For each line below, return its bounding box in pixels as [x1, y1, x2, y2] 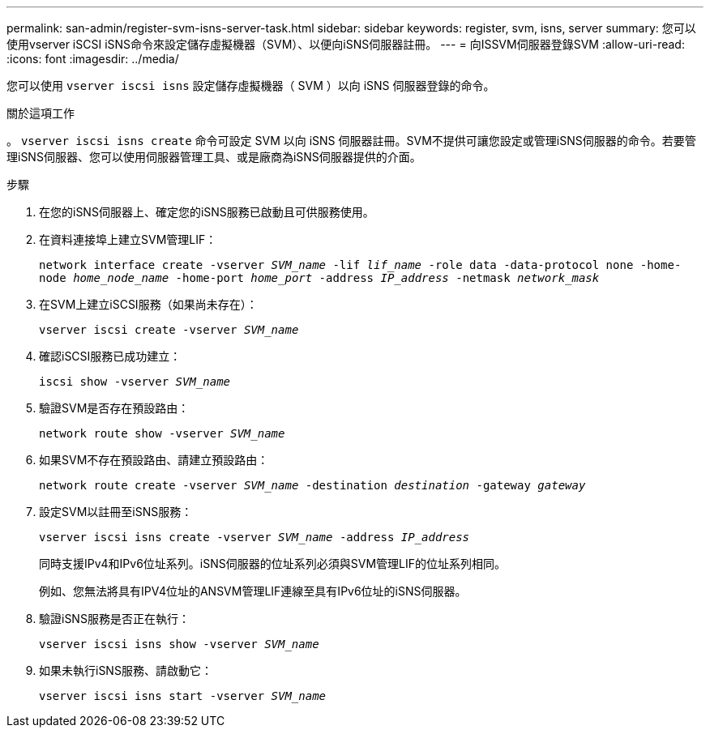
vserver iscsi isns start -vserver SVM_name [39, 689, 327, 702]
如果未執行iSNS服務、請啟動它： [39, 664, 212, 677]
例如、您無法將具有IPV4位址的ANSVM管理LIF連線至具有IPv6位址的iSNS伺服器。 [39, 584, 467, 598]
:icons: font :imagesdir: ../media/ [6, 52, 179, 66]
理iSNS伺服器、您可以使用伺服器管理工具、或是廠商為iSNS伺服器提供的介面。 [6, 150, 421, 164]
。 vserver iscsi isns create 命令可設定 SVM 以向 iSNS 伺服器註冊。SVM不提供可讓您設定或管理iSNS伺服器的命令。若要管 [6, 134, 696, 147]
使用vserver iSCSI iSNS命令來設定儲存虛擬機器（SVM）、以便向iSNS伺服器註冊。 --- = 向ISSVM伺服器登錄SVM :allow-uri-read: [6, 37, 685, 51]
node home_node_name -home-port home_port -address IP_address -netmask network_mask [39, 271, 600, 284]
